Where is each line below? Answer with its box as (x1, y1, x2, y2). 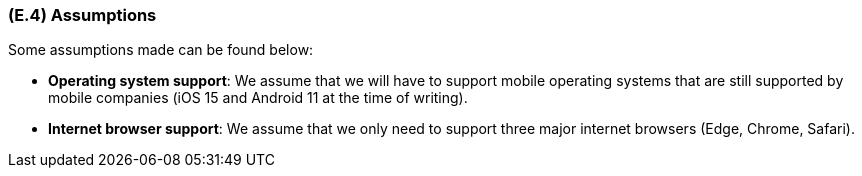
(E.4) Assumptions (8, 5, 157, 25)
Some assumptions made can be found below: (8, 41, 314, 59)
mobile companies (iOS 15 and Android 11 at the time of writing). (48, 89, 468, 107)
